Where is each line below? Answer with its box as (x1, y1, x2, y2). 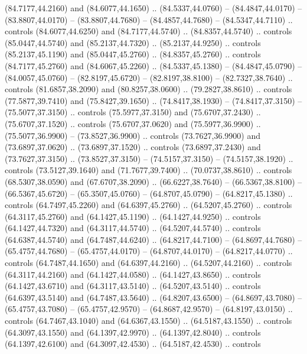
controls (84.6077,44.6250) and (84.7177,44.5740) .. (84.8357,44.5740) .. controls (5, 25, 292, 37)
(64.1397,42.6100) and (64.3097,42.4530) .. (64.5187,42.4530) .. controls (5, 337, 261, 350)
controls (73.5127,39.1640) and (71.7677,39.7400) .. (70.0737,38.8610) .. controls (5, 164, 292, 176)
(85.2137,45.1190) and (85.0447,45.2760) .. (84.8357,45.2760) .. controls (5, 48, 261, 60)
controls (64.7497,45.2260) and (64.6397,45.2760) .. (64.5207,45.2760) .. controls (5, 199, 292, 211)
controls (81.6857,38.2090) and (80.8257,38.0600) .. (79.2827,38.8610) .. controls (5, 83, 292, 95)
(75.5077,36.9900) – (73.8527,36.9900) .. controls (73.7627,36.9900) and (5, 129, 260, 141)
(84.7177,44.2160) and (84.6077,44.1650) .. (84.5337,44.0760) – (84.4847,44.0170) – (5, 2, 302, 14)
